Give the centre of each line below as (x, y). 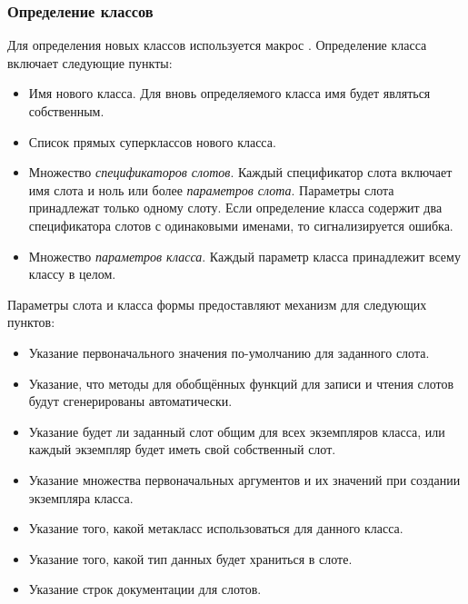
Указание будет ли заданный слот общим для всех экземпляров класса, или (237, 431)
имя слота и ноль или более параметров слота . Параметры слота (211, 189)
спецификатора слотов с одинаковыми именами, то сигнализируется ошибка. (241, 225)
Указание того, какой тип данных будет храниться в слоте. (190, 558)
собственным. (66, 111)
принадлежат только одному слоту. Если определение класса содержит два (235, 208)
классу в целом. (72, 274)
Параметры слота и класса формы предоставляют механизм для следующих (217, 304)
